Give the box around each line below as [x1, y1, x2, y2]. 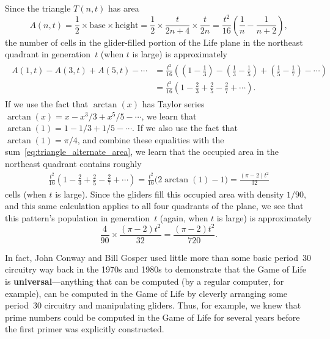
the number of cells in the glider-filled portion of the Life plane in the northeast [5, 35, 303, 48]
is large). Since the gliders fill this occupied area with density [55, 187, 284, 200]
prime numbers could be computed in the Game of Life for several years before [5, 310, 300, 323]
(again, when [159, 211, 208, 224]
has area [108, 2, 139, 14]
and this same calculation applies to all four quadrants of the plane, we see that [5, 199, 304, 212]
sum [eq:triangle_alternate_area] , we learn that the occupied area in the [5, 145, 279, 158]
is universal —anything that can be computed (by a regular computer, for [5, 275, 284, 288]
